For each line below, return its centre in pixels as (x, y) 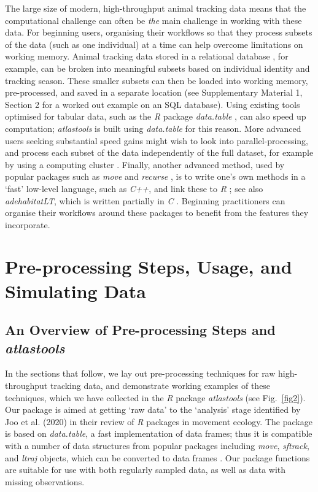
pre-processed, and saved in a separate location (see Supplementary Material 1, (154, 92)
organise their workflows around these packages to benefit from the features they (157, 213)
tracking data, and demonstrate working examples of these (160, 386)
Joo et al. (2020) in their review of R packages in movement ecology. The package (159, 421)
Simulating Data (76, 290)
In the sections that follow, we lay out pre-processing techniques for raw (140, 373)
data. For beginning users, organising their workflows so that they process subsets (159, 32)
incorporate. (28, 224)
